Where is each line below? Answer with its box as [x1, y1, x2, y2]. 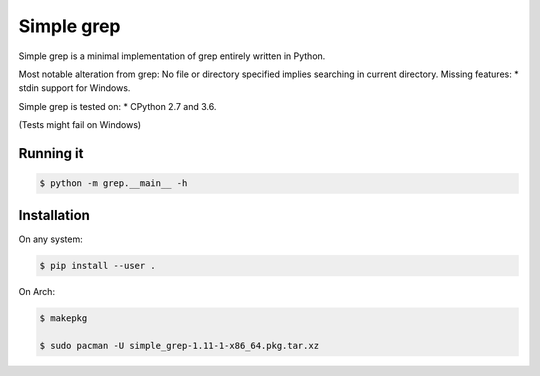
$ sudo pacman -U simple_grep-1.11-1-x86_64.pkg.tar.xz [39, 340, 320, 352]
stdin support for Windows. [18, 82, 131, 94]
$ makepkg [39, 312, 88, 324]
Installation [18, 206, 90, 224]
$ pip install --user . [39, 260, 157, 271]
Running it [18, 145, 84, 162]
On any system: [18, 233, 84, 245]
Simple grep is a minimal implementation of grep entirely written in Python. [18, 50, 326, 62]
